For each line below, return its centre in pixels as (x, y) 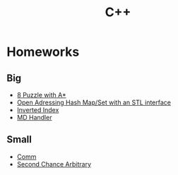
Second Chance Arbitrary (54, 164)
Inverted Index (38, 110)
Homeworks (43, 52)
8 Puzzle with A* (41, 95)
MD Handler (34, 117)
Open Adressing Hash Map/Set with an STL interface (94, 102)
